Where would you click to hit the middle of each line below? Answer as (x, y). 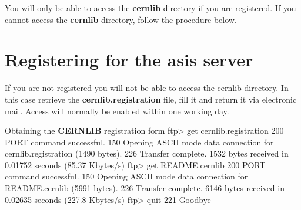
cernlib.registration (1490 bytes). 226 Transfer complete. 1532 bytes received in (147, 153)
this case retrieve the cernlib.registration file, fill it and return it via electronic (151, 99)
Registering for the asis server (129, 60)
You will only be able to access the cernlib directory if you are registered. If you (150, 8)
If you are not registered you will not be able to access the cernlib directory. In (147, 88)
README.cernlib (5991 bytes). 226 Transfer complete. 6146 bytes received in (145, 188)
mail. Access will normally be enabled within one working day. (117, 111)
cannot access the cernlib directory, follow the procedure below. (121, 19)
